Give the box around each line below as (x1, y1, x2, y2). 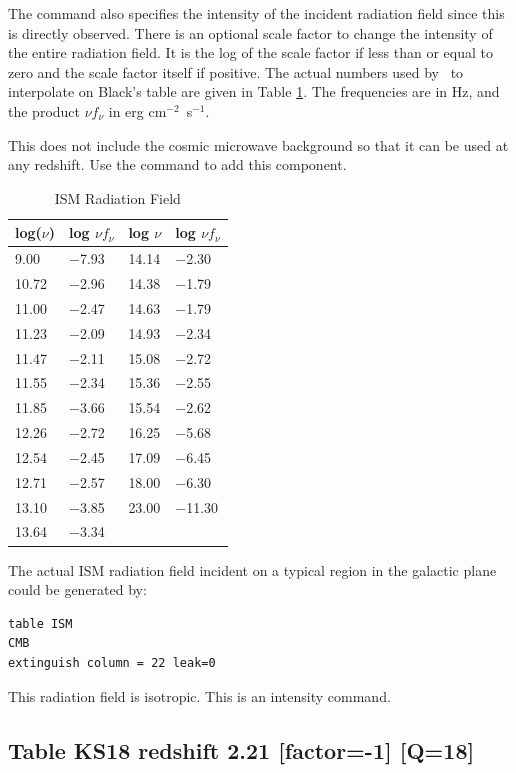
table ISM (8, 616, 73, 631)
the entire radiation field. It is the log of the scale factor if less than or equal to (8, 42, 494, 63)
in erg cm (108, 100, 167, 121)
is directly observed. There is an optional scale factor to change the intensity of (8, 22, 493, 43)
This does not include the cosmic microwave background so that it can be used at (8, 134, 509, 155)
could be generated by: (8, 579, 147, 600)
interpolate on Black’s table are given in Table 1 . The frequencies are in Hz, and (8, 81, 500, 102)
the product (8, 100, 81, 121)
